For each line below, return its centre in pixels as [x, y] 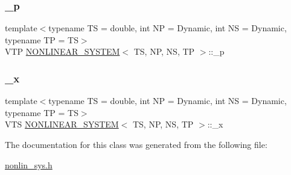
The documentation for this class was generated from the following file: [136, 144]
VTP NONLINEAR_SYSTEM [62, 51]
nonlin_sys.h [29, 164]
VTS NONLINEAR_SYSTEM [62, 124]
